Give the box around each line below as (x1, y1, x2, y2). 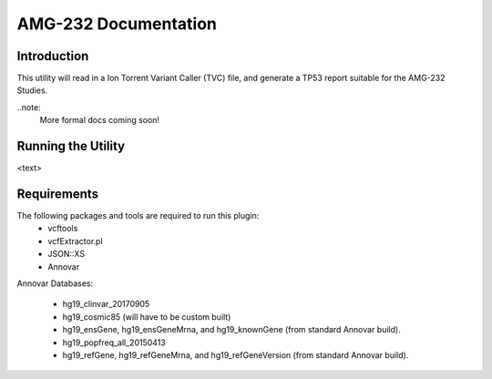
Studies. (16, 85, 48, 96)
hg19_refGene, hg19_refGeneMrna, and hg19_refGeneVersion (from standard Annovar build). (62, 349, 409, 360)
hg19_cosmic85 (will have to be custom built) (62, 311, 231, 323)
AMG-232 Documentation (16, 14, 218, 34)
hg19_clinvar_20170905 (62, 299, 150, 310)
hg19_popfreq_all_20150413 (62, 337, 166, 348)
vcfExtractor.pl (47, 235, 104, 246)
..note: (16, 101, 41, 113)
